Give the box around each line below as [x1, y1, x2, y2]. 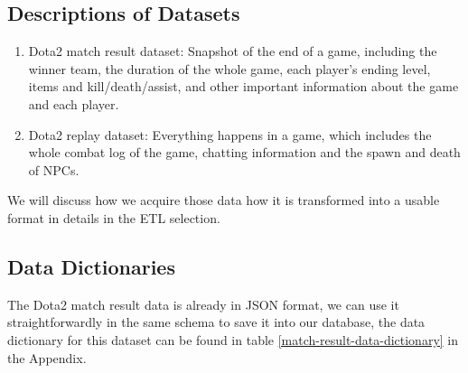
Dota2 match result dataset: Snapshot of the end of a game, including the [28, 42, 437, 61]
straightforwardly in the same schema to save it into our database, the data [7, 312, 426, 331]
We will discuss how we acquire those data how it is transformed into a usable [7, 191, 440, 210]
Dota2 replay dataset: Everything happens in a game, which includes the [28, 125, 432, 144]
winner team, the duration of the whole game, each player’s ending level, [28, 59, 431, 78]
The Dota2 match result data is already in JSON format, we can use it [7, 294, 399, 313]
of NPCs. [28, 160, 80, 179]
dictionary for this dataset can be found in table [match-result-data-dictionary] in [7, 330, 459, 349]
